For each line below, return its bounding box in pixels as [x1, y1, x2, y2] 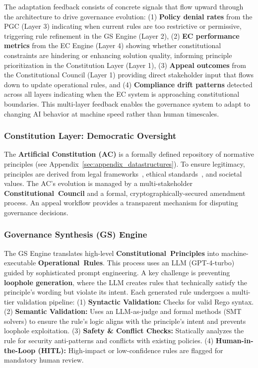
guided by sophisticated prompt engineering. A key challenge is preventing [4, 267, 230, 277]
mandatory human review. [4, 355, 84, 365]
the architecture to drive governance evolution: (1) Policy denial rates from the [4, 11, 253, 21]
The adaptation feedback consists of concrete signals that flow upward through [4, 1, 244, 11]
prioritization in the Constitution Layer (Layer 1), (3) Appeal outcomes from [4, 60, 246, 70]
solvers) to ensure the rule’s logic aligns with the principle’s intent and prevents [4, 315, 246, 326]
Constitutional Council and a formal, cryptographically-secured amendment [4, 187, 246, 198]
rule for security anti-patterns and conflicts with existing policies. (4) [4, 335, 214, 346]
